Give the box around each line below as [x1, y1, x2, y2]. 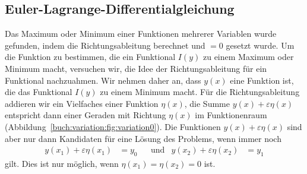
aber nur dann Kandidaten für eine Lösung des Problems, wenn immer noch [5, 132, 281, 144]
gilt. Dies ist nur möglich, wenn [5, 157, 119, 169]
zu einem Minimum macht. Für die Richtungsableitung [100, 86, 300, 98]
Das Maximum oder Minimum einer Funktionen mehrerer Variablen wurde [5, 27, 277, 40]
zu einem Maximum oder [202, 50, 294, 63]
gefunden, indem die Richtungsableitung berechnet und [5, 39, 205, 51]
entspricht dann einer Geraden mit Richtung [5, 109, 166, 121]
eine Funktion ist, [230, 74, 294, 86]
